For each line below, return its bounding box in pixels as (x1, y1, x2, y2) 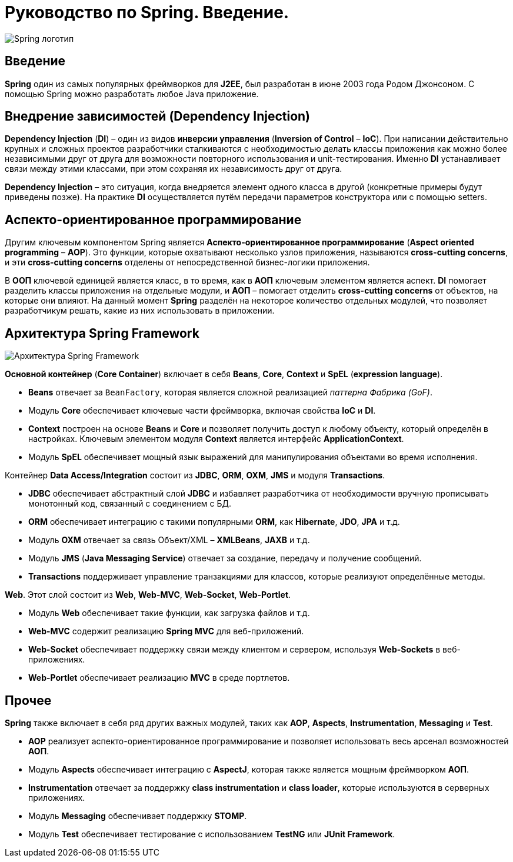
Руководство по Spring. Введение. (5, 2, 289, 22)
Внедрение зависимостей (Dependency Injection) (5, 109, 311, 124)
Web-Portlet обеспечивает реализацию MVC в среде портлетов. (28, 673, 290, 683)
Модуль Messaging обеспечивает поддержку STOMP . (28, 810, 247, 821)
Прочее (5, 693, 52, 708)
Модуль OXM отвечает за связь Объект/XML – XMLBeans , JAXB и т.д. (28, 535, 310, 545)
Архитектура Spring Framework (5, 325, 199, 341)
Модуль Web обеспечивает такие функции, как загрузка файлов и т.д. (28, 608, 310, 618)
